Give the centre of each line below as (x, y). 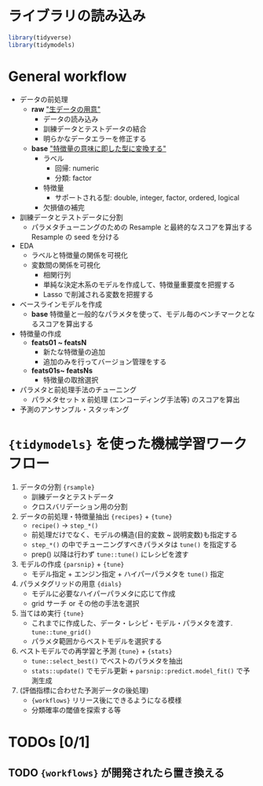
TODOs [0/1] (49, 742)
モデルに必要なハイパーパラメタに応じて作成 (103, 593)
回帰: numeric (77, 168)
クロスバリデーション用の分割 (79, 506)
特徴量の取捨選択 (71, 380)
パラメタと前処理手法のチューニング (78, 389)
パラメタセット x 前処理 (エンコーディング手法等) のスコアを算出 (135, 399)
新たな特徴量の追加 (74, 351)
